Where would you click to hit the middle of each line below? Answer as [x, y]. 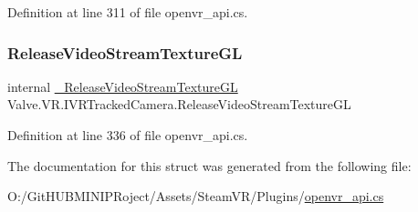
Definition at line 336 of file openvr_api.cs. [128, 135]
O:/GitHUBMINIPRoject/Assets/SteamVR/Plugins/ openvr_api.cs [196, 196]
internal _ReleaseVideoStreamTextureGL [123, 86]
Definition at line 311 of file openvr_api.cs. [128, 12]
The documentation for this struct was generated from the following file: [209, 165]
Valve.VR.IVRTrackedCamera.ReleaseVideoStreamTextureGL [179, 104]
